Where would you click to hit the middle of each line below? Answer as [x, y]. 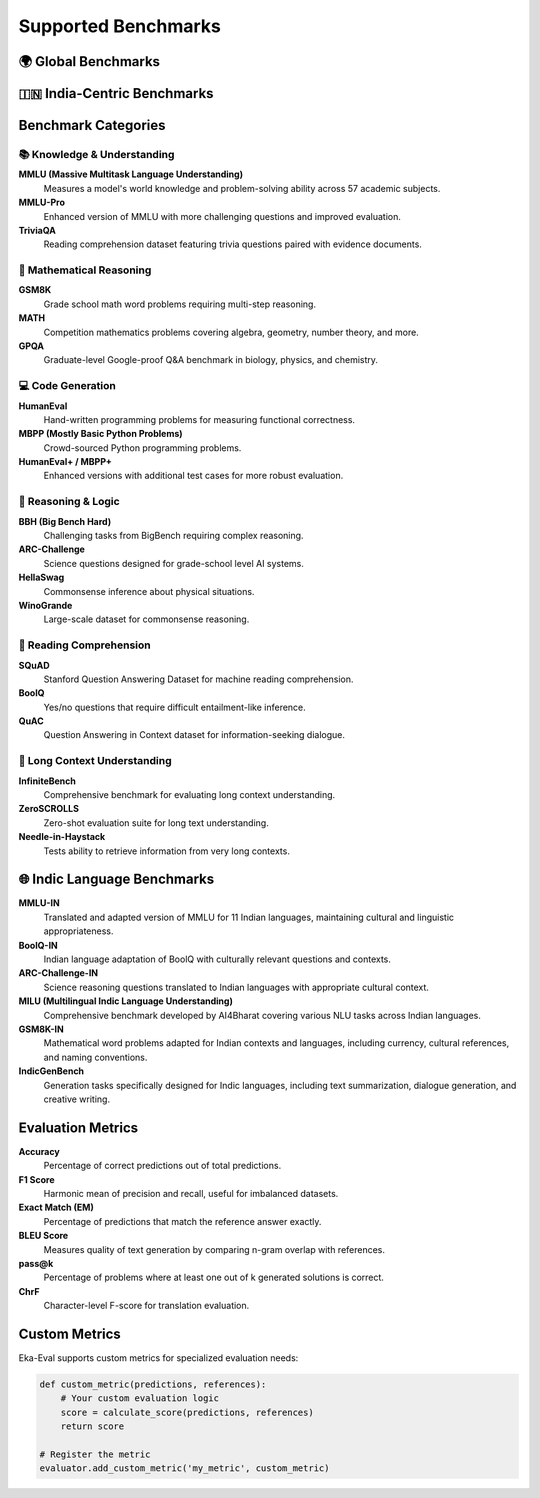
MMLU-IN [39, 903]
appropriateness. [78, 931]
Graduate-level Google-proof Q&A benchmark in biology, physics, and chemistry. [211, 360]
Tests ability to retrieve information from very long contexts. [166, 851]
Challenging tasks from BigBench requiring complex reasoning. [173, 536]
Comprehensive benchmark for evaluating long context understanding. [189, 794]
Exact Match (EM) [56, 1207]
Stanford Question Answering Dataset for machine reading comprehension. [198, 679]
